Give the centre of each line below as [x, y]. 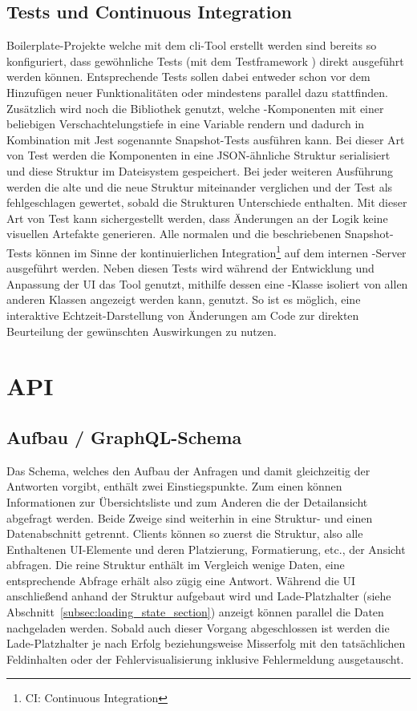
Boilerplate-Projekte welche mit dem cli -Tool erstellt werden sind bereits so [192, 45]
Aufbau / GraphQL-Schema [124, 436]
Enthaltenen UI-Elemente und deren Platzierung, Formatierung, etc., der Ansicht [206, 549]
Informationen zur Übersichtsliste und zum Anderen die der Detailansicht [187, 501]
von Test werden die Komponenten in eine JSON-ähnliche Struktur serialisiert [198, 155]
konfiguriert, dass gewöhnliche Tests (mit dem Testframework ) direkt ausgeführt [205, 61]
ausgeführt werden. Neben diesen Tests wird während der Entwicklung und [190, 268]
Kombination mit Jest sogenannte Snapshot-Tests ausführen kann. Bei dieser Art [206, 139]
